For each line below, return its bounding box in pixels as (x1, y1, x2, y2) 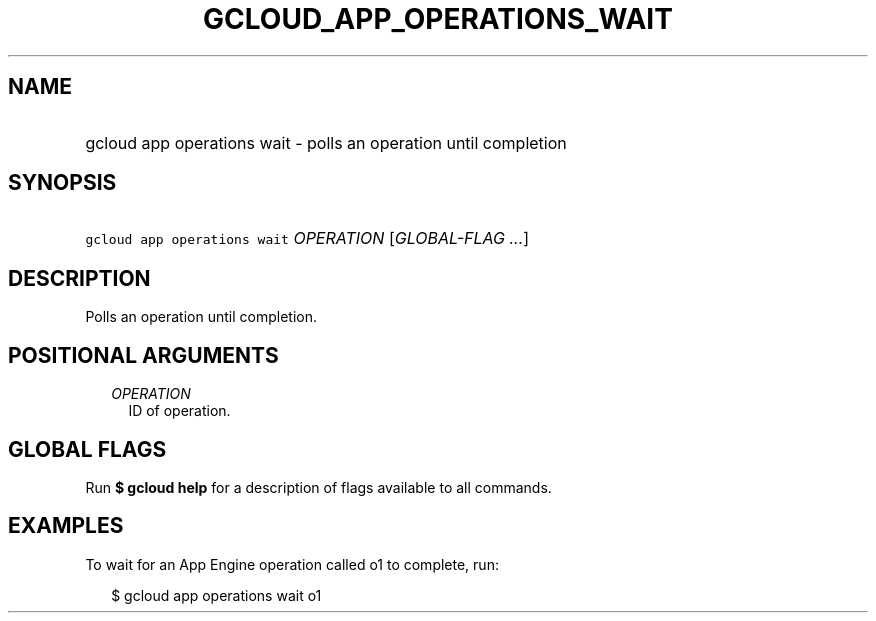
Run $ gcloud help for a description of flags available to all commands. (85, 478, 552, 496)
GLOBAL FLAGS (8, 436, 167, 462)
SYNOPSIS (8, 170, 117, 196)
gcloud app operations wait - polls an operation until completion (85, 132, 567, 153)
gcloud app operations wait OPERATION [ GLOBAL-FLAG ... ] (85, 228, 530, 249)
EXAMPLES (8, 513, 124, 539)
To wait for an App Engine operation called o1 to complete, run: (85, 555, 499, 573)
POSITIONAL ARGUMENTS (8, 342, 279, 368)
